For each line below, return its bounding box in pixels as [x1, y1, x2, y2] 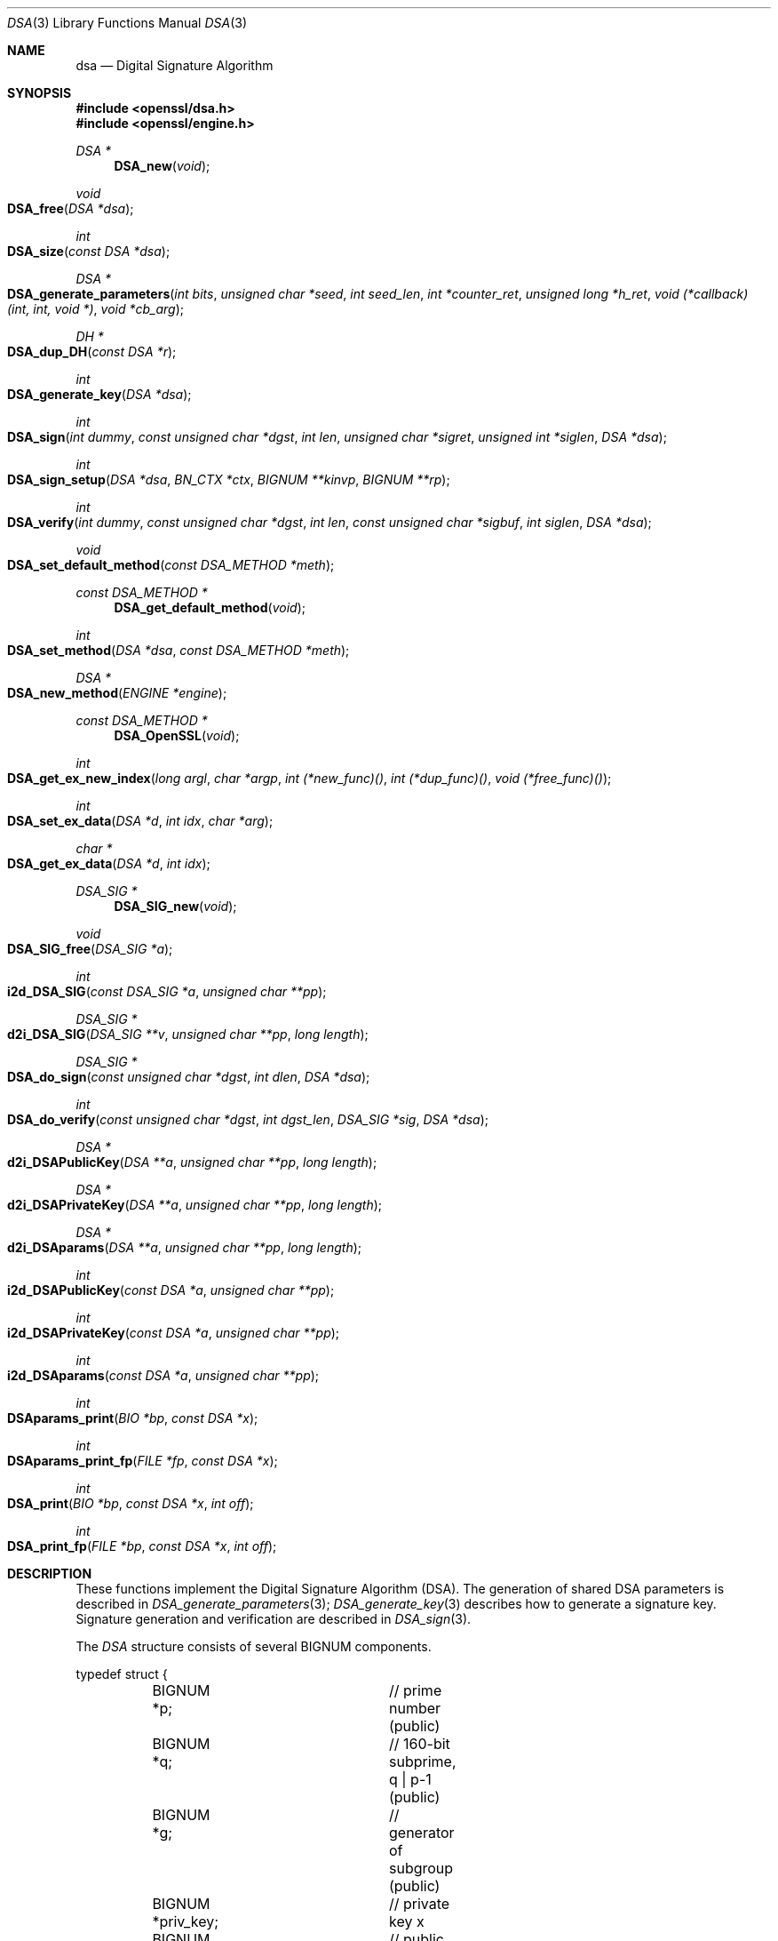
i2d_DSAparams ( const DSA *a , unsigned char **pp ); [7, 1368, 320, 1383]
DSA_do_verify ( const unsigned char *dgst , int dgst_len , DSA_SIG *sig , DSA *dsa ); [7, 1112, 489, 1127]
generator [388, 1824, 455, 1841]
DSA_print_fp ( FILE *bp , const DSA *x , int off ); [7, 1538, 277, 1554]
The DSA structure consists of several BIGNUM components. [75, 1639, 432, 1654]
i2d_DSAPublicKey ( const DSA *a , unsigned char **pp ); [7, 1282, 335, 1298]
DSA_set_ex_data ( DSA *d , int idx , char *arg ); [7, 813, 274, 828]
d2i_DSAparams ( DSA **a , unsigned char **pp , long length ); [7, 1240, 361, 1255]
